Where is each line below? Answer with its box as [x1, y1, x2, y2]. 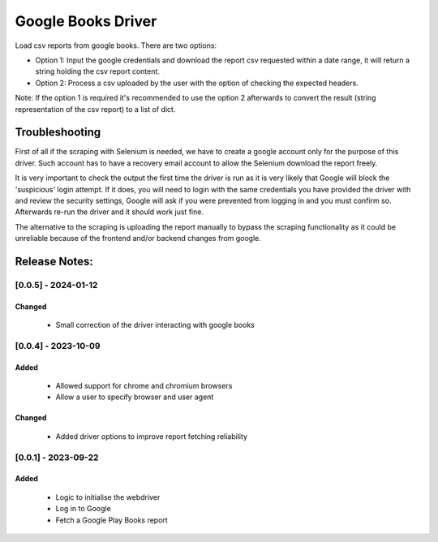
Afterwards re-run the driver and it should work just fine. [15, 207, 204, 217]
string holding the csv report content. [35, 67, 160, 76]
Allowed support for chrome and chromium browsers [55, 381, 233, 391]
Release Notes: [15, 254, 93, 268]
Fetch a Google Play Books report [55, 515, 168, 525]
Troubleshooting [15, 126, 101, 140]
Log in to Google [55, 504, 111, 514]
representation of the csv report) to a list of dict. [15, 104, 176, 114]
